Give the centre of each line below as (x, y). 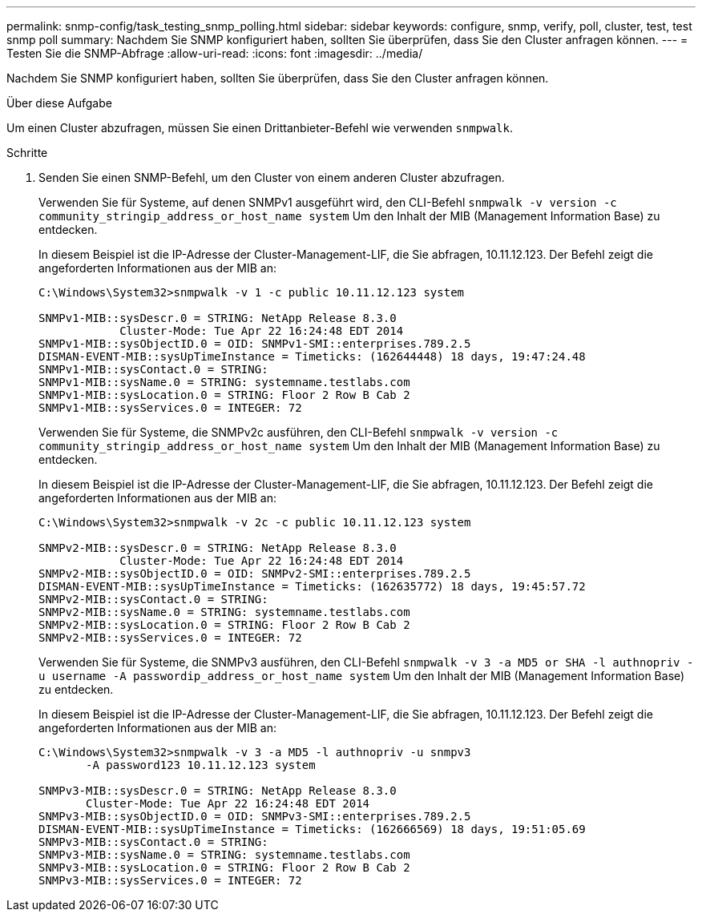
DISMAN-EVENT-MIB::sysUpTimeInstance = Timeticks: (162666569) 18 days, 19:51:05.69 (312, 829)
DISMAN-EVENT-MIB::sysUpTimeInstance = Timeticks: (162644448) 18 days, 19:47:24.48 (312, 356)
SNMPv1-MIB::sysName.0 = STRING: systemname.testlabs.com (224, 382)
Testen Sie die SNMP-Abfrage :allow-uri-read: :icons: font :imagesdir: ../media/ (215, 53)
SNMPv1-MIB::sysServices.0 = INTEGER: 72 (170, 408)
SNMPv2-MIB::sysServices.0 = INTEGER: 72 (170, 638)
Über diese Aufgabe (59, 103)
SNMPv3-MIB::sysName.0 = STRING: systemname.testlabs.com (224, 855)
